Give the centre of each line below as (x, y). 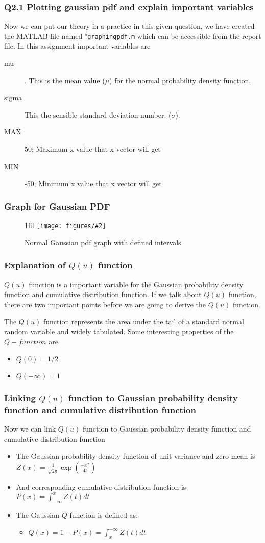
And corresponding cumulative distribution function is (101, 487)
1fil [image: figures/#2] (65, 225)
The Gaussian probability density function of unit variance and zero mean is (136, 456)
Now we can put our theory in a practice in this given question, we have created (129, 26)
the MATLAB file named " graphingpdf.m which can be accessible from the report (133, 36)
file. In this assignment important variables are (77, 46)
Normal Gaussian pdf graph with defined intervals (103, 242)
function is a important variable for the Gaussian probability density (136, 284)
